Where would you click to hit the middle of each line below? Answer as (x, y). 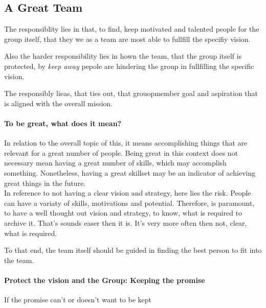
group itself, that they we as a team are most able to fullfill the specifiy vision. (127, 39)
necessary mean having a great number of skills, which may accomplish (115, 163)
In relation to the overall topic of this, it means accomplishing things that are (126, 143)
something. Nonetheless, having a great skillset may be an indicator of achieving (130, 172)
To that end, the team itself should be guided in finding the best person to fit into (133, 250)
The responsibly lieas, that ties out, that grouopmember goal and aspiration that (131, 93)
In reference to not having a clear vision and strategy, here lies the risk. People (128, 193)
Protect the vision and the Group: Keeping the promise (105, 280)
